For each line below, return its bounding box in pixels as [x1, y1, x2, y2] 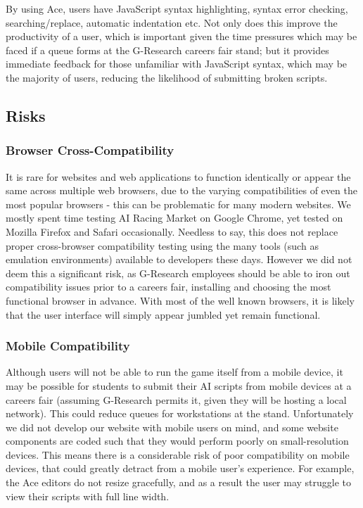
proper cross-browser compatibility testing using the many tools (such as [6, 238, 319, 253]
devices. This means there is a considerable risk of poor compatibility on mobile [6, 447, 350, 462]
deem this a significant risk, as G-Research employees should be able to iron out [6, 265, 350, 280]
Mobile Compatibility [6, 337, 130, 355]
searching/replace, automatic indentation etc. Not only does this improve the [6, 15, 338, 30]
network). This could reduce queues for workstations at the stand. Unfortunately [6, 406, 354, 421]
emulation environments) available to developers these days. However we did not [6, 252, 352, 267]
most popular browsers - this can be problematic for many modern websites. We [6, 196, 351, 211]
